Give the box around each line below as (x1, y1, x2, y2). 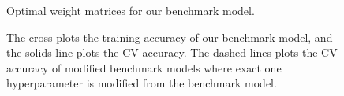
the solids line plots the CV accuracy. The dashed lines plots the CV (6, 44, 338, 61)
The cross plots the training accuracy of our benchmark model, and (6, 28, 333, 45)
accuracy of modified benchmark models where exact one (6, 59, 282, 76)
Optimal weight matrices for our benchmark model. (6, 2, 255, 18)
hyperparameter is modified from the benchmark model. (6, 75, 277, 91)
